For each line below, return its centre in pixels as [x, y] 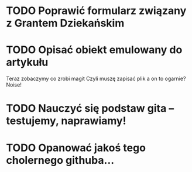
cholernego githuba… [60, 160]
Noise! [14, 85]
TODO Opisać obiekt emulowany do [94, 50]
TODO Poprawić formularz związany [96, 11]
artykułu [27, 62]
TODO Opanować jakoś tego [76, 148]
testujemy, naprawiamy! [66, 121]
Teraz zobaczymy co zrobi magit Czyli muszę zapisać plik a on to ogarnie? [96, 79]
